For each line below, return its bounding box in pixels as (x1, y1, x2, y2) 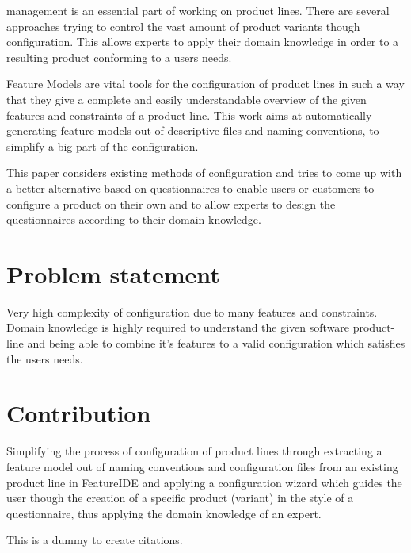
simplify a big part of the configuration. (6, 137, 199, 154)
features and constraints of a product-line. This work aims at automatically (6, 106, 372, 123)
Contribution (6, 397, 151, 429)
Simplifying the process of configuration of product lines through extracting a (6, 443, 382, 459)
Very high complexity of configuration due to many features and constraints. (6, 303, 378, 320)
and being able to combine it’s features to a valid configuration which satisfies (27, 335, 405, 351)
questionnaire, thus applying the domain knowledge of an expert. (6, 505, 322, 521)
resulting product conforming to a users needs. (6, 48, 232, 65)
